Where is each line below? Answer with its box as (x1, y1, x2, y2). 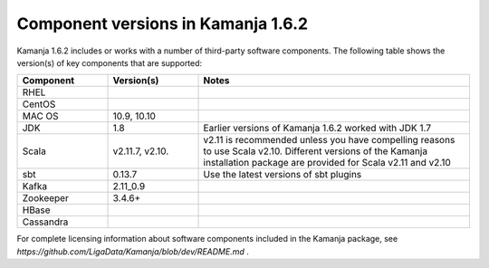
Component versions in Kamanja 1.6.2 (16, 14, 308, 33)
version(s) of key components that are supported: (16, 57, 203, 68)
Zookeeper (22, 192, 70, 205)
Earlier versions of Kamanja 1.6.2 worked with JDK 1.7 (203, 122, 432, 135)
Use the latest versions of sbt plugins (203, 168, 362, 181)
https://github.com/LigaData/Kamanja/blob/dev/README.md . (16, 245, 249, 257)
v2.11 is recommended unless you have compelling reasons (203, 134, 455, 147)
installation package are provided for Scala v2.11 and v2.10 (203, 157, 452, 169)
